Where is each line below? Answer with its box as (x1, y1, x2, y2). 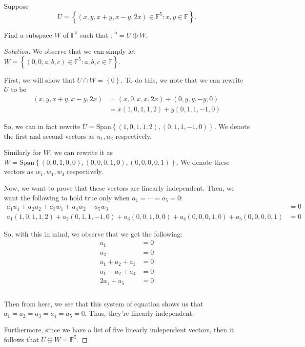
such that (80, 29, 108, 40)
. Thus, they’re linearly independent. (84, 308, 194, 318)
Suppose (4, 1, 29, 11)
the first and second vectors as (4, 130, 95, 141)
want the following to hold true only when (4, 192, 130, 202)
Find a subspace (4, 29, 52, 40)
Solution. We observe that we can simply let (4, 46, 136, 56)
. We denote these (176, 156, 230, 167)
